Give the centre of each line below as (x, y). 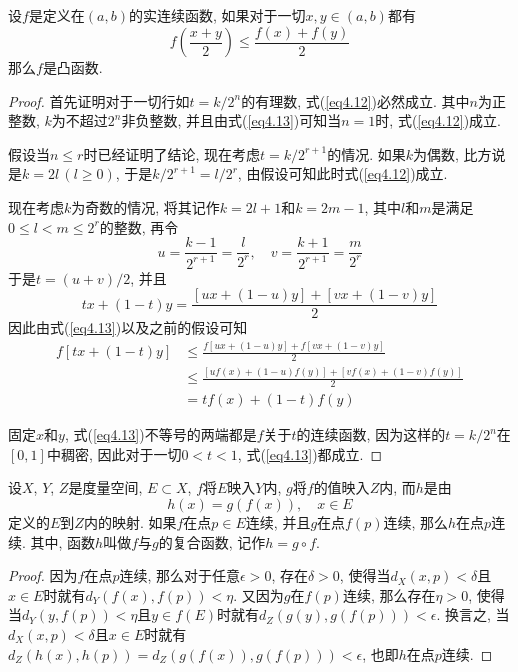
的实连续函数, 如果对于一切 (217, 15)
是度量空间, (105, 487)
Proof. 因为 (43, 575)
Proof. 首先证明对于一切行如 (99, 100)
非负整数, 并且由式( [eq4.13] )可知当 (231, 120)
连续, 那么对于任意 (180, 575)
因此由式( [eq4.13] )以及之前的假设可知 (128, 327)
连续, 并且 (278, 522)
